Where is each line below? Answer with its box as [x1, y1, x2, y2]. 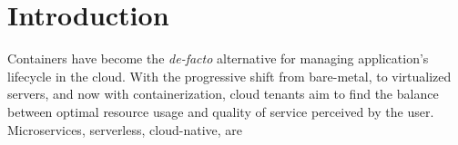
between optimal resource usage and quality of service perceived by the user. [7, 101, 434, 121]
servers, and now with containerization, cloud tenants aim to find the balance [7, 84, 439, 103]
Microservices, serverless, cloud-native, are [7, 120, 242, 139]
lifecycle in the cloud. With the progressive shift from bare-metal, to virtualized [7, 66, 452, 85]
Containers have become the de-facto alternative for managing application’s [7, 49, 429, 68]
